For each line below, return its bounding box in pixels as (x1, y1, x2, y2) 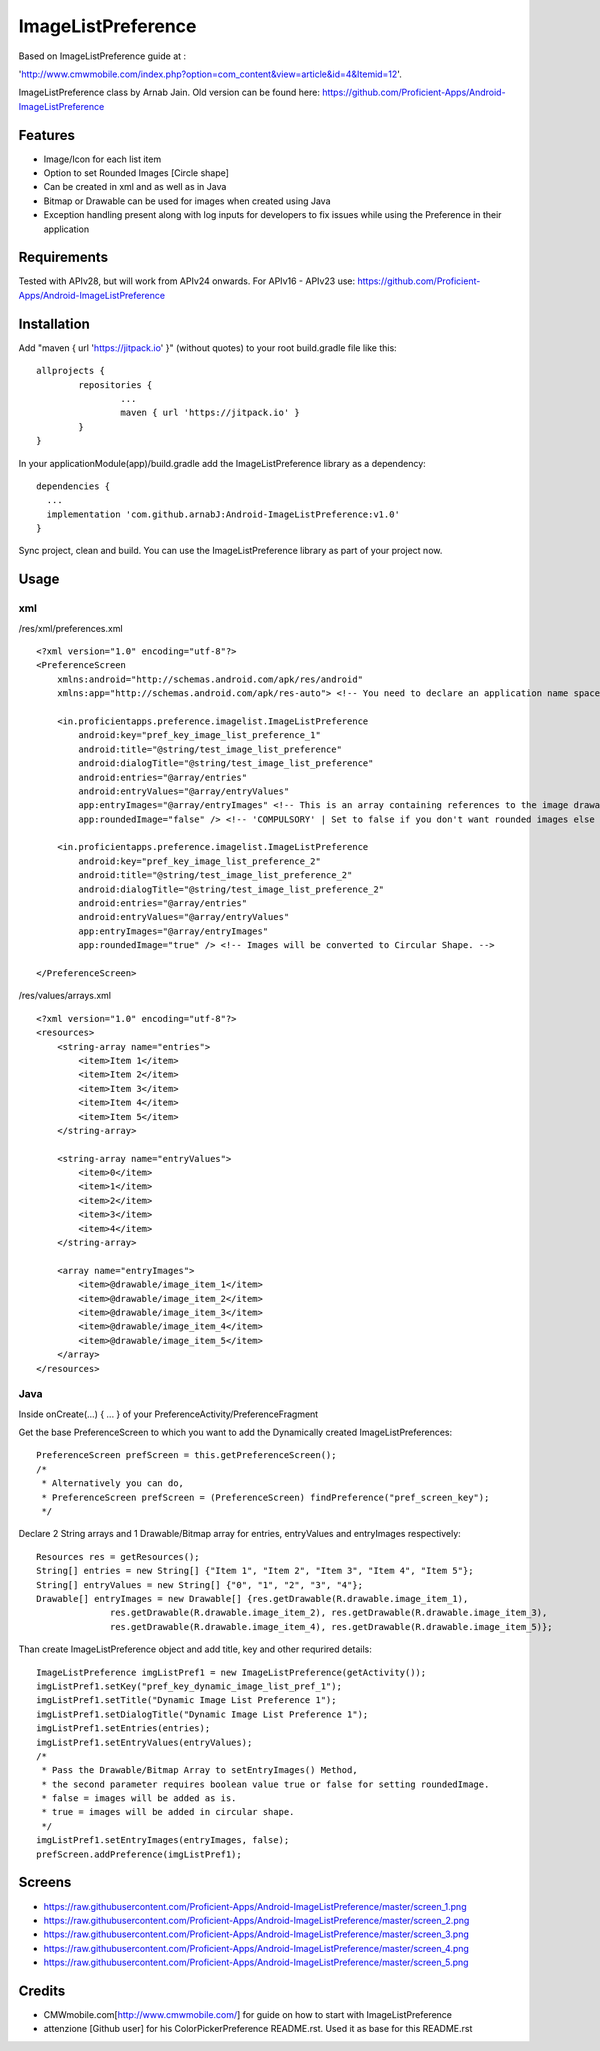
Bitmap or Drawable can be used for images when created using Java (43, 195, 331, 207)
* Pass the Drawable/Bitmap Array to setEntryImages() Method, (41, 1765, 359, 1776)
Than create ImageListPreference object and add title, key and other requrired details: (18, 1643, 372, 1655)
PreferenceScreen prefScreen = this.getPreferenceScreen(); (36, 1450, 337, 1461)
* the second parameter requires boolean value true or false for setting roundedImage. (41, 1778, 490, 1790)
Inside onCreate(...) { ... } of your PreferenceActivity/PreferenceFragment (18, 1408, 319, 1420)
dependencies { (36, 480, 111, 492)
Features (18, 126, 75, 144)
